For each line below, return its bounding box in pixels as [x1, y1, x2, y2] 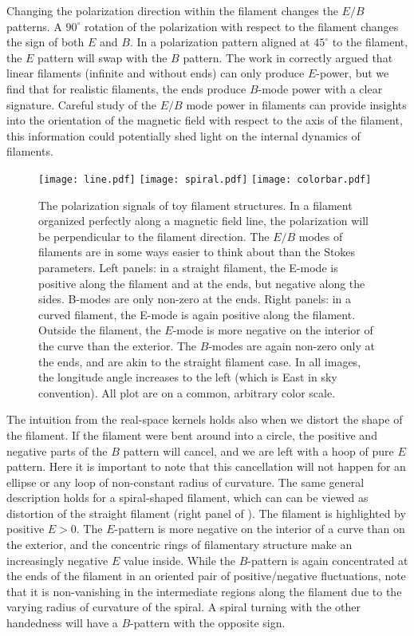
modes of [298, 227, 343, 244]
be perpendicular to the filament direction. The [38, 227, 270, 244]
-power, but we [316, 65, 389, 81]
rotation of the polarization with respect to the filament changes [84, 18, 399, 34]
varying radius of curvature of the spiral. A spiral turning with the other [6, 598, 361, 615]
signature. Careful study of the [6, 96, 157, 113]
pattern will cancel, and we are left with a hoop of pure [123, 442, 394, 459]
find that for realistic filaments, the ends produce [6, 80, 246, 97]
